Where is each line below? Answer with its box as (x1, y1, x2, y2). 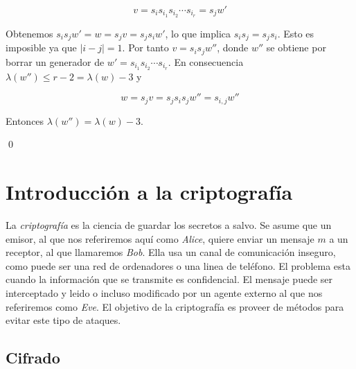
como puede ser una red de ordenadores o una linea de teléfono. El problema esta (6, 258, 350, 273)
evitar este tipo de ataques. (6, 313, 121, 327)
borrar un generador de (6, 54, 105, 69)
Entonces (6, 113, 44, 128)
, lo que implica (165, 26, 231, 40)
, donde (217, 40, 249, 55)
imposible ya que (6, 40, 77, 55)
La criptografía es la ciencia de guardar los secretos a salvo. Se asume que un (6, 217, 332, 232)
